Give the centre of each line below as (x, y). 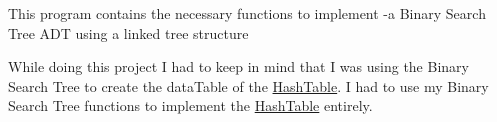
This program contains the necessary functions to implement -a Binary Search (247, 13)
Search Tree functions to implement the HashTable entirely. (190, 105)
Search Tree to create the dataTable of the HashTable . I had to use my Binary (248, 85)
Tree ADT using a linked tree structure (128, 32)
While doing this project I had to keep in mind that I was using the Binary (238, 66)
